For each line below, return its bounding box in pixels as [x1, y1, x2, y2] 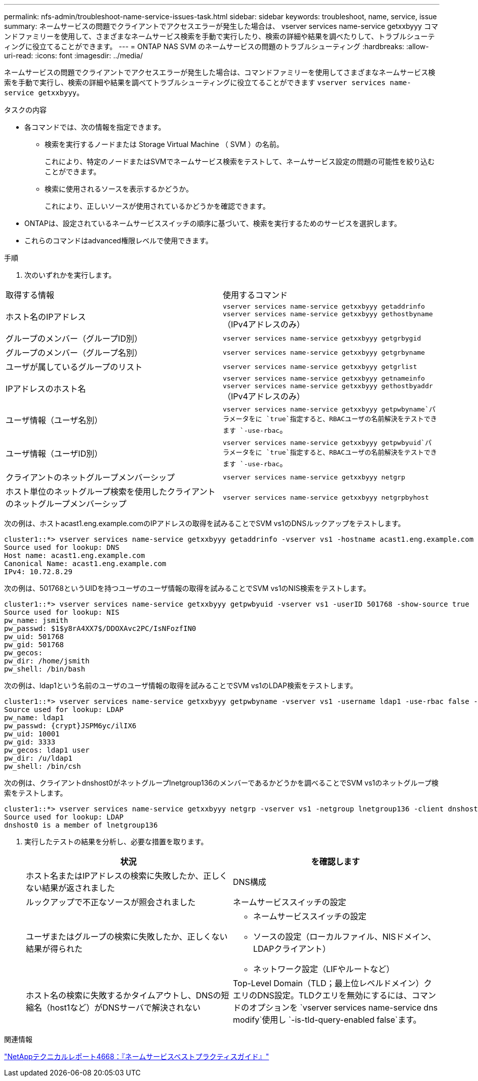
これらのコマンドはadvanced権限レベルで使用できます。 [24, 236, 213, 245]
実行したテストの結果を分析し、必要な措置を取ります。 [24, 837, 208, 846]
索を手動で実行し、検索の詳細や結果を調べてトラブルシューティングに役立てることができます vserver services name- [4, 78, 411, 87]
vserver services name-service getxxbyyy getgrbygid [223, 334, 421, 342]
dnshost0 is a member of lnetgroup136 [4, 821, 158, 829]
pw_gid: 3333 [4, 738, 56, 746]
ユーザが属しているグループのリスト [6, 362, 143, 372]
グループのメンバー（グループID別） [6, 333, 142, 344]
